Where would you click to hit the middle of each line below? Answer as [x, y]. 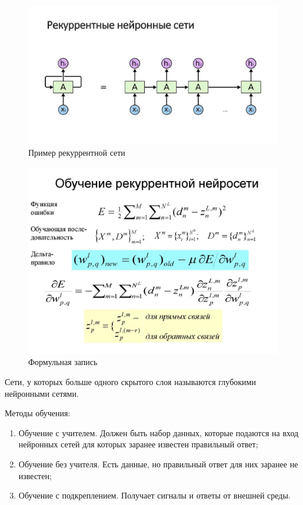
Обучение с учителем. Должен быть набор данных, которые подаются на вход [159, 432]
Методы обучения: [38, 413]
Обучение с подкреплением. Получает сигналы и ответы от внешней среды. [154, 495]
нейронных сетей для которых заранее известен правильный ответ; [138, 444]
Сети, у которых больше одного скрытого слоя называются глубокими [130, 382]
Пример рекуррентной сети [77, 153]
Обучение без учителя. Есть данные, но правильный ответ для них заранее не [158, 464]
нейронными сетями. [42, 393]
